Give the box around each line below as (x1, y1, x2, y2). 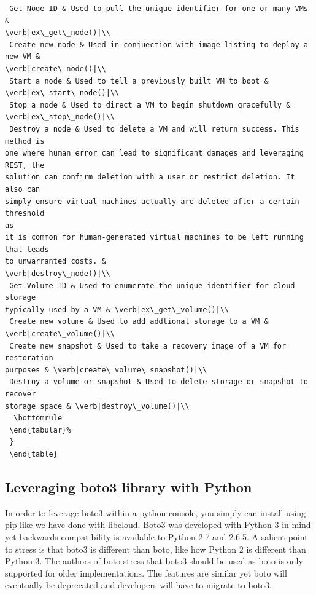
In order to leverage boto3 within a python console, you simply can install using (5, 506, 306, 519)
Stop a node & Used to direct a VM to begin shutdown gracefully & (9, 100, 291, 109)
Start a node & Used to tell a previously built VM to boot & (9, 76, 269, 85)
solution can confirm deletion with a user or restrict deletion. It (5, 173, 295, 182)
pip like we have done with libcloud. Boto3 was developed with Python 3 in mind (5, 518, 311, 531)
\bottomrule (13, 414, 63, 423)
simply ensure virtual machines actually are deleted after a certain (5, 197, 299, 206)
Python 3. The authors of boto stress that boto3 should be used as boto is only (5, 554, 303, 567)
